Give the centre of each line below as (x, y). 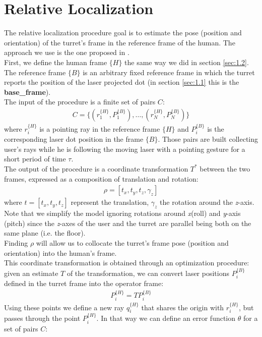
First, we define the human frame (56, 62)
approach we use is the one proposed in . (67, 52)
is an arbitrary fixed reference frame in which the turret (169, 72)
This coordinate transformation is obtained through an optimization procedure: (127, 263)
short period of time (35, 159)
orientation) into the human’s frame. (60, 252)
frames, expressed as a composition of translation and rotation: (101, 178)
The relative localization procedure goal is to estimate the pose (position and (123, 33)
